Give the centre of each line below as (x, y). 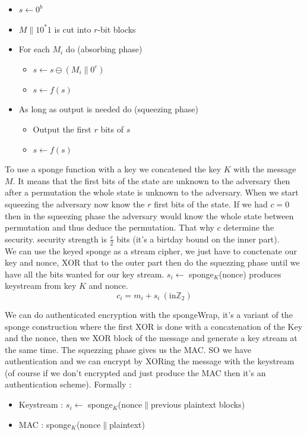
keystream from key (41, 286)
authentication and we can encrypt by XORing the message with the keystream (150, 361)
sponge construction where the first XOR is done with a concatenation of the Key (154, 326)
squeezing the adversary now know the (75, 204)
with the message (265, 169)
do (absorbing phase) (104, 49)
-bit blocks (117, 29)
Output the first (62, 129)
